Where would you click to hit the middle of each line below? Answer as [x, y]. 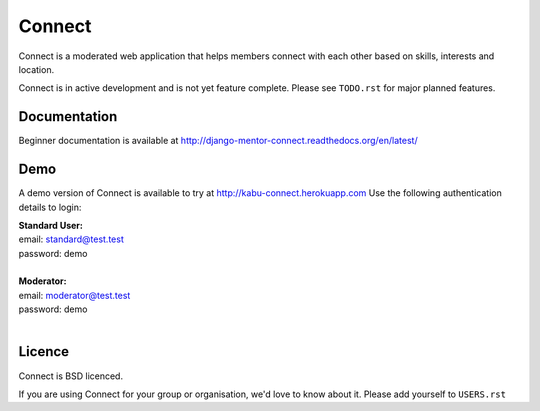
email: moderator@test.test [74, 295]
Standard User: [51, 225]
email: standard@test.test [71, 239]
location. [36, 69]
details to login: [50, 207]
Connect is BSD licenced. [71, 376]
